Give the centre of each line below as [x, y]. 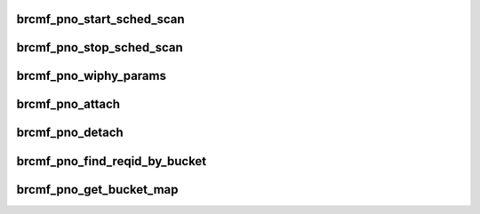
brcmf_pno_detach [70, 133]
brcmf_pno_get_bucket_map [97, 190]
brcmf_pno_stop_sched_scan [100, 48]
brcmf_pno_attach [68, 104]
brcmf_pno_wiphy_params [91, 76]
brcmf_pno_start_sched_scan [101, 19]
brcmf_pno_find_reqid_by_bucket [112, 161]
